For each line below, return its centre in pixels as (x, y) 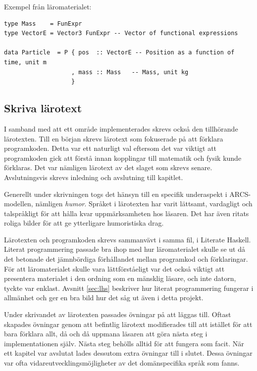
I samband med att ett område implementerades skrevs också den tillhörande (121, 128)
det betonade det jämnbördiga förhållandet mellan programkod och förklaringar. (126, 259)
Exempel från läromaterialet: (48, 6)
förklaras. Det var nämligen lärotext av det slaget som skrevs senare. (108, 167)
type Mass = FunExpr (43, 23)
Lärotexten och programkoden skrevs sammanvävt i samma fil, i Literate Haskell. (128, 239)
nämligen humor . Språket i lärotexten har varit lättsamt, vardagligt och (144, 204)
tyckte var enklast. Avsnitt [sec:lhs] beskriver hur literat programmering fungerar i (129, 288)
